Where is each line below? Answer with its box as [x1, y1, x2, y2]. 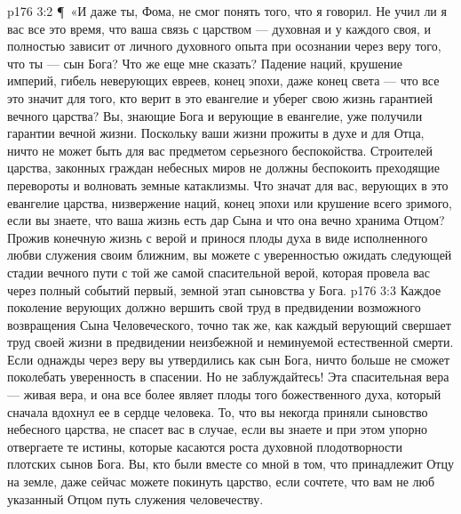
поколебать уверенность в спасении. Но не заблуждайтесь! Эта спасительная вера [7, 367, 449, 386]
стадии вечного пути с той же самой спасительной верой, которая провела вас [7, 262, 431, 281]
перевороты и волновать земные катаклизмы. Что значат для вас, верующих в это [7, 175, 449, 194]
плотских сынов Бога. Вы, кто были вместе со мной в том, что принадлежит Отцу [7, 454, 454, 473]
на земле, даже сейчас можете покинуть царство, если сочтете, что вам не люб [7, 472, 435, 491]
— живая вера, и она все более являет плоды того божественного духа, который [7, 385, 441, 404]
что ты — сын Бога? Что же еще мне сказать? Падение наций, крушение [7, 53, 402, 72]
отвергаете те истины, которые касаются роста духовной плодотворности [7, 437, 402, 455]
